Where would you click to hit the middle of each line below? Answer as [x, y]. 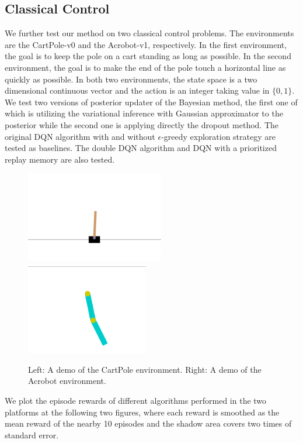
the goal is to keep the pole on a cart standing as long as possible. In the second [148, 56]
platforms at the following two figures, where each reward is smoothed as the [142, 412]
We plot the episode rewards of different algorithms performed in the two [136, 401]
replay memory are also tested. [60, 159]
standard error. [32, 435]
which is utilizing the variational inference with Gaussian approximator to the [144, 113]
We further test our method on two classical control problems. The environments [149, 33]
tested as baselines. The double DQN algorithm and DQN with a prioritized [141, 148]
